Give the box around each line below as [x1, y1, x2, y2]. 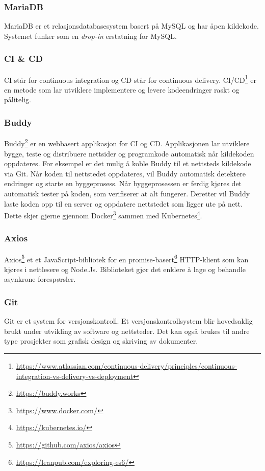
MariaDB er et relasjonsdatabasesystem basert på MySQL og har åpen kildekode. [4, 20, 259, 31]
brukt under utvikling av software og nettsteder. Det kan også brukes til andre [4, 325, 250, 336]
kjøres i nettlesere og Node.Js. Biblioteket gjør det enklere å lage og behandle [4, 263, 246, 274]
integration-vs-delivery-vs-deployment [16, 370, 134, 381]
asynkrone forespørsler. [4, 274, 76, 284]
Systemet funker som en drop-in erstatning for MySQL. [4, 30, 177, 41]
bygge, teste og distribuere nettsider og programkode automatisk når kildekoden [4, 148, 254, 159]
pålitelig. [4, 94, 31, 105]
